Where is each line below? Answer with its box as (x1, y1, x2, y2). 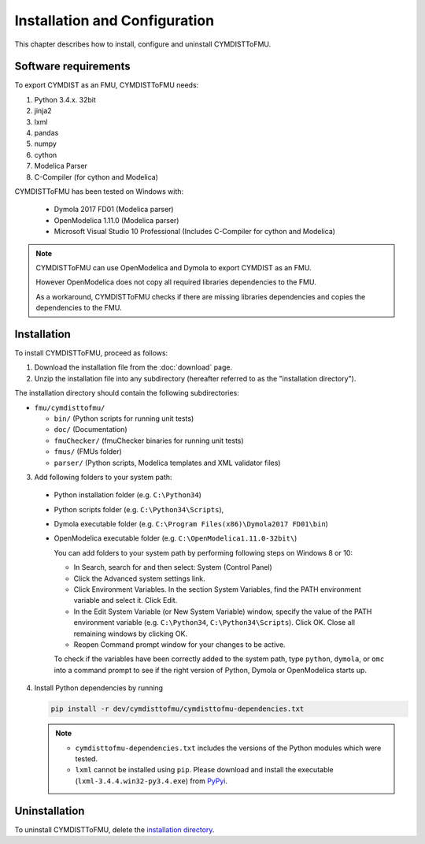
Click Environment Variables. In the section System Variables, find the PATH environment (73, 585, 361, 594)
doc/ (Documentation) (54, 425, 128, 434)
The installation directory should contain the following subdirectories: (14, 389, 239, 398)
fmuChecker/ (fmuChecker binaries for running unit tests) (54, 436, 244, 445)
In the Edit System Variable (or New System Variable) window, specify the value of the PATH (73, 607, 372, 616)
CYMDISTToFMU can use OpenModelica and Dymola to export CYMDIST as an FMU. (35, 262, 312, 272)
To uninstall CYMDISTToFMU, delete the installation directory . (14, 824, 215, 835)
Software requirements (14, 60, 131, 73)
